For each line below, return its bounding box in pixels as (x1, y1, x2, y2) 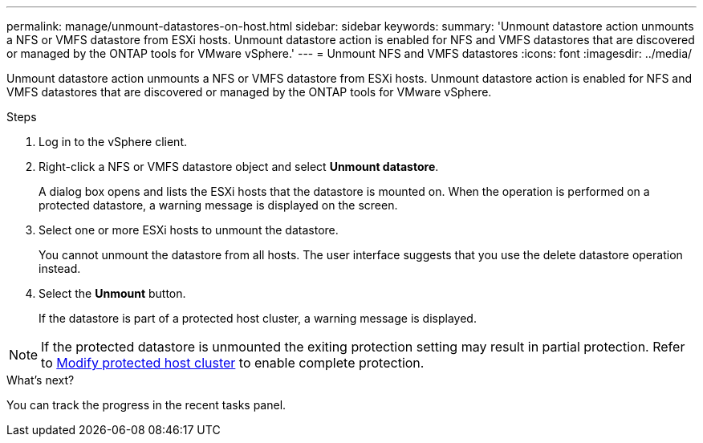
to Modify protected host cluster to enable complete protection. (41, 355, 425, 371)
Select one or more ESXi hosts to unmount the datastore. (39, 223, 339, 237)
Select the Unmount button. (39, 287, 186, 300)
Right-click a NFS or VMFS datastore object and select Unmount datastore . (39, 160, 439, 173)
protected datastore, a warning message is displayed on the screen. (39, 198, 398, 212)
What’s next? (6, 373, 75, 387)
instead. (39, 262, 81, 275)
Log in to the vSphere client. (39, 135, 187, 148)
